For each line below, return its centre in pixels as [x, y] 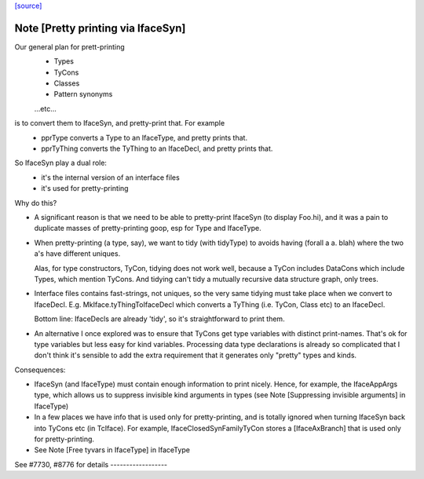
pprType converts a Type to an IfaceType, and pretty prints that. [144, 137]
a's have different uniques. [77, 254]
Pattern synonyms [83, 94]
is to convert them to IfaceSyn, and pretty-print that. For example [120, 123]
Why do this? [36, 203]
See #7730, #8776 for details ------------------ [91, 464]
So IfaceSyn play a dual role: [61, 163]
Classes [67, 83]
